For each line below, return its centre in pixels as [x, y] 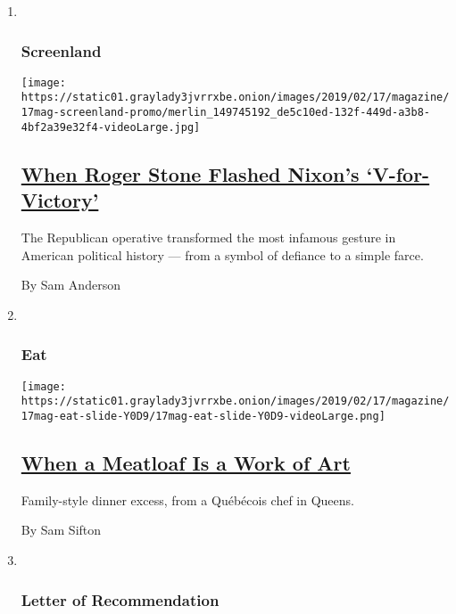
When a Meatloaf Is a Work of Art [186, 462]
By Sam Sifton [61, 530]
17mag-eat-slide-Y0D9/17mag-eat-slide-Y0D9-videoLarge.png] [203, 416]
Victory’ [60, 200]
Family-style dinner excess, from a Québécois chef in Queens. [187, 499]
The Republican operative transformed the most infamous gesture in [208, 237]
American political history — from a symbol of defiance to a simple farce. [222, 254]
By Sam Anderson [70, 285]
